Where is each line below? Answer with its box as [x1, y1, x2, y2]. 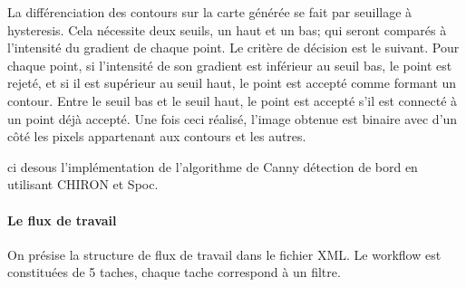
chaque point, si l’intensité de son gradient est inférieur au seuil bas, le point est [7, 55, 452, 74]
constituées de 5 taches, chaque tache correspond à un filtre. [7, 263, 341, 282]
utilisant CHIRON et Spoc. [7, 175, 159, 194]
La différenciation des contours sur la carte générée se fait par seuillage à [7, 3, 413, 21]
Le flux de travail [7, 210, 117, 229]
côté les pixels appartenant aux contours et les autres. [7, 127, 306, 146]
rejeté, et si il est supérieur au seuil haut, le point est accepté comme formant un [7, 73, 457, 92]
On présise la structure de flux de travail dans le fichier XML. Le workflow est [7, 244, 442, 263]
